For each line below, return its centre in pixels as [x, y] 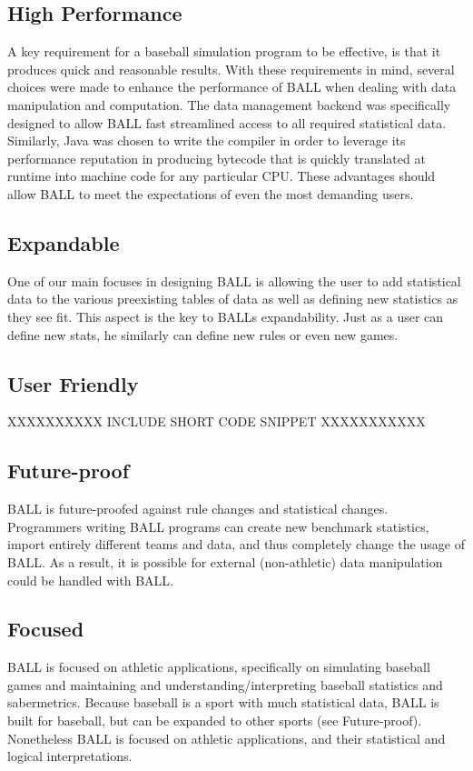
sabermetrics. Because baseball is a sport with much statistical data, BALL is [223, 702]
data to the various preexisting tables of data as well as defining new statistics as [233, 299]
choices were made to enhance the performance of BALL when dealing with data [232, 87]
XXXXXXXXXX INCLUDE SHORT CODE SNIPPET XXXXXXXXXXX [217, 421]
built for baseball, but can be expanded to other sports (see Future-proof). [215, 721]
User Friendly [73, 383]
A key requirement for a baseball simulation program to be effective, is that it [224, 51]
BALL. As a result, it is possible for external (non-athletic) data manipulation [225, 561]
